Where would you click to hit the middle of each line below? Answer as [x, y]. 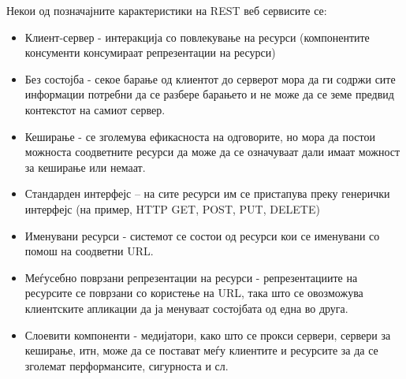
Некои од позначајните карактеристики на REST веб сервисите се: [167, 10]
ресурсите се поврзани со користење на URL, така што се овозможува [194, 293]
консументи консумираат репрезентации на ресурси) [150, 52]
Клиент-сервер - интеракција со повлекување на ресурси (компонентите [197, 37]
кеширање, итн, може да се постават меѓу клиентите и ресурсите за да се [201, 350]
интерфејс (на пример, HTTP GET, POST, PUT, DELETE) [172, 208]
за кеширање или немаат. [85, 167]
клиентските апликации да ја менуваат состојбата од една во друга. [186, 308]
